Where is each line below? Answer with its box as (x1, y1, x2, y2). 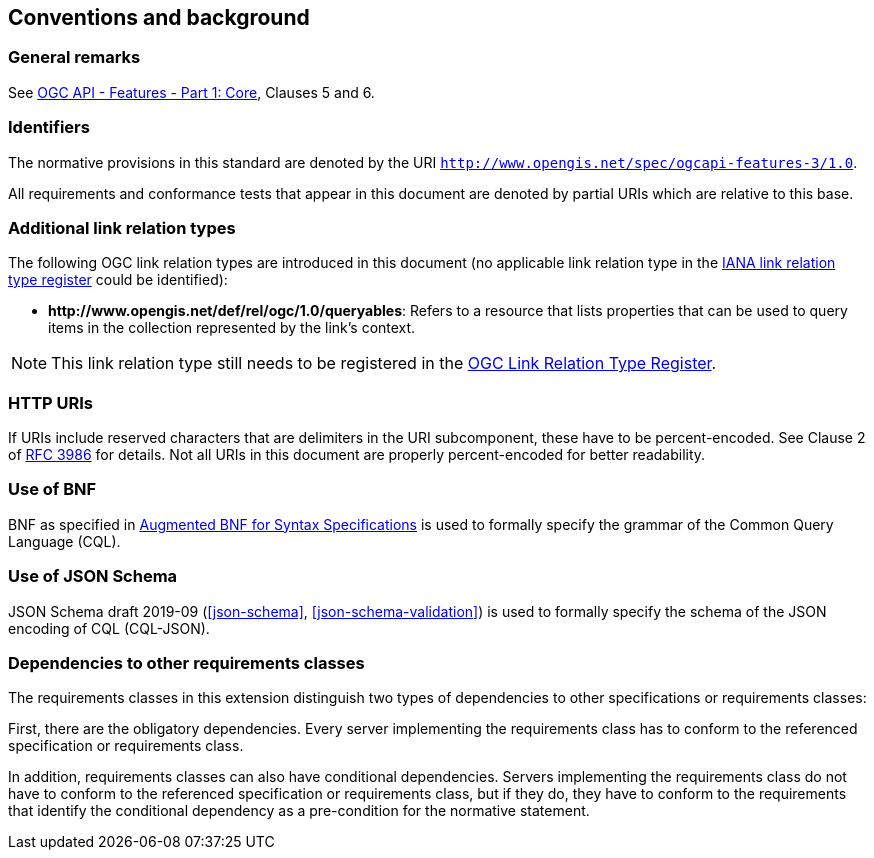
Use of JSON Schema (8, 566, 178, 587)
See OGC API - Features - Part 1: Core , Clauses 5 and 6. (8, 83, 375, 101)
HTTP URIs (8, 392, 94, 413)
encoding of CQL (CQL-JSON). (8, 619, 210, 637)
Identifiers (8, 117, 90, 138)
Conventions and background (8, 5, 310, 30)
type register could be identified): (8, 271, 228, 289)
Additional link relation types (8, 217, 236, 238)
